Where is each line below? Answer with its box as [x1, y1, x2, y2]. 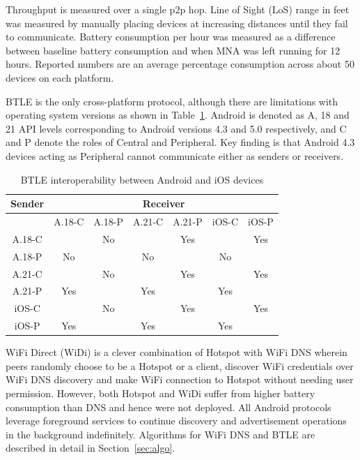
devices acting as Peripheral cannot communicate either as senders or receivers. [6, 148, 344, 163]
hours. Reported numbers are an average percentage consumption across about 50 [6, 57, 354, 71]
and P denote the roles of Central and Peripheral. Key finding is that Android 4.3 [6, 135, 355, 149]
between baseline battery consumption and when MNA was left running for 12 [6, 43, 341, 57]
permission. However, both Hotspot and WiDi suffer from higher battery [6, 385, 315, 400]
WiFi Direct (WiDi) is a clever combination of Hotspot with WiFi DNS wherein [6, 345, 347, 359]
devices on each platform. [6, 70, 114, 84]
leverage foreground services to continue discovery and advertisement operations [6, 413, 347, 428]
